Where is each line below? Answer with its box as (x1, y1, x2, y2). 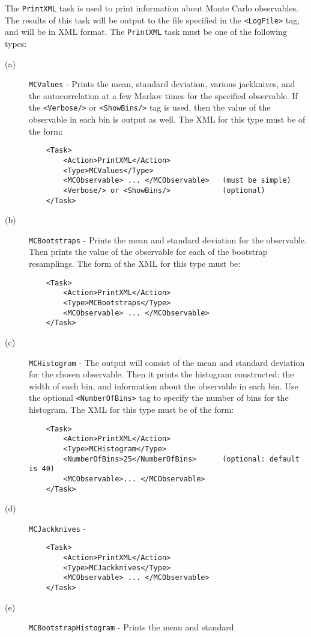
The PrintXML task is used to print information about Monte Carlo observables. (5, 2, 299, 14)
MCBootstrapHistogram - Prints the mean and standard (29, 621, 234, 633)
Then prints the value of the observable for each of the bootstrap (29, 245, 268, 258)
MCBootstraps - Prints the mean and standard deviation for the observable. (29, 233, 307, 246)
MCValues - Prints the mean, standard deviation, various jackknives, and (29, 78, 295, 90)
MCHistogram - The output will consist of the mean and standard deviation (29, 356, 305, 368)
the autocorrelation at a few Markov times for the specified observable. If (29, 89, 298, 102)
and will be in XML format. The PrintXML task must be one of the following (5, 25, 287, 38)
